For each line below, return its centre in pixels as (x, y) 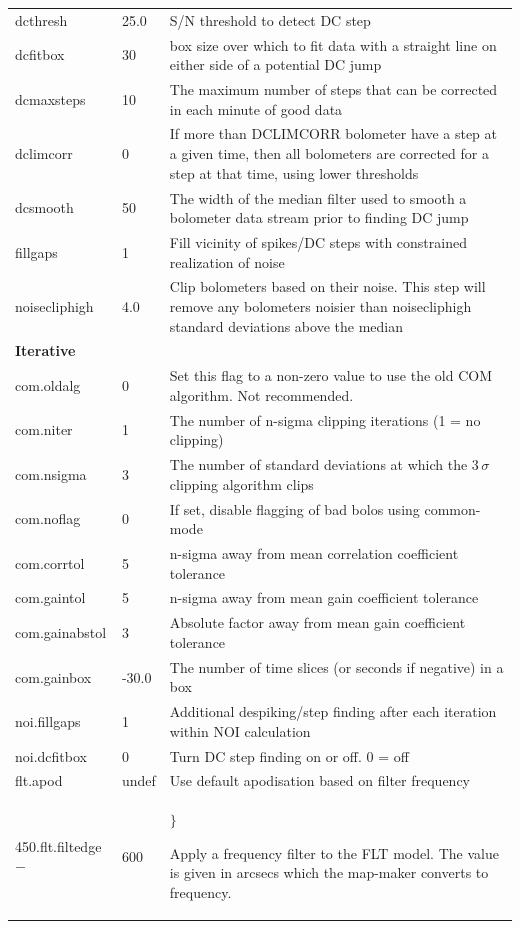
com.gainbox (53, 676)
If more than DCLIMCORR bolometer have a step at (333, 133)
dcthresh (41, 19)
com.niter (44, 429)
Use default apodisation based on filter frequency (319, 780)
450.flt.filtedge (58, 845)
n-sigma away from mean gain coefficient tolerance (324, 597)
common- (452, 508)
